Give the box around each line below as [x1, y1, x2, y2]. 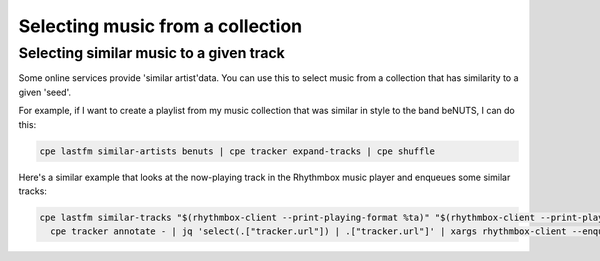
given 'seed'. [18, 86, 72, 98]
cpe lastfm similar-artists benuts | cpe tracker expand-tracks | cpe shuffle [39, 145, 435, 157]
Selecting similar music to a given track [18, 44, 285, 62]
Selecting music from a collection [18, 15, 303, 37]
